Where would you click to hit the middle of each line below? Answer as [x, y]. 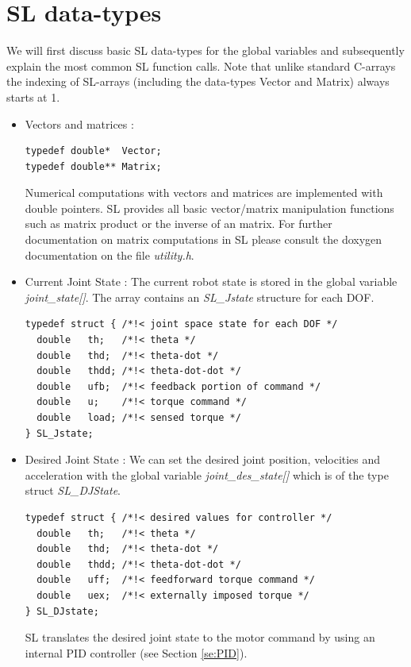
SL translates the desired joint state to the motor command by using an [200, 637]
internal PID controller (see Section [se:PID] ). [136, 652]
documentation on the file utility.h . [109, 254]
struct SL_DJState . [73, 490]
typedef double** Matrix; [93, 166]
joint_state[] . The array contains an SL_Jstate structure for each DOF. [200, 297]
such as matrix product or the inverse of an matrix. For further [179, 224]
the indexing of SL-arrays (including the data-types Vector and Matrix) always [198, 81]
